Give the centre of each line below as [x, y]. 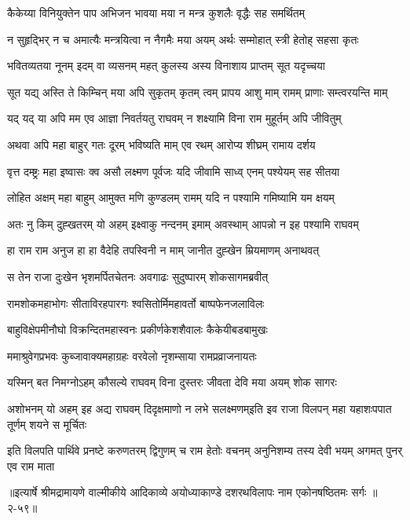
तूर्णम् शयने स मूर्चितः [47, 424]
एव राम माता [31, 465]
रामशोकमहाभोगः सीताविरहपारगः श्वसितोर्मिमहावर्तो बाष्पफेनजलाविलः [136, 303]
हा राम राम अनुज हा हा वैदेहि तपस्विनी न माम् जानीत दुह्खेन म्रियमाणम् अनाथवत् [163, 250]
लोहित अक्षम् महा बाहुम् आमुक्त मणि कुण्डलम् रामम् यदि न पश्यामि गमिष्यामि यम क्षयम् [171, 198]
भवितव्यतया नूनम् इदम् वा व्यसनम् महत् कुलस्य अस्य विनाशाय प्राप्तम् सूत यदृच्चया [166, 66]
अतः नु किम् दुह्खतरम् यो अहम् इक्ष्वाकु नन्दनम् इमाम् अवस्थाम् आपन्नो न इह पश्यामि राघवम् [183, 223]
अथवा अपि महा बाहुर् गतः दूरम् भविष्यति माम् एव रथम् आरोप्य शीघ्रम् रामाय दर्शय [161, 144]
